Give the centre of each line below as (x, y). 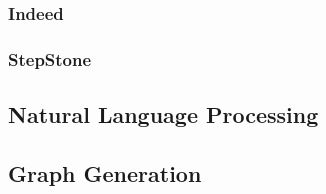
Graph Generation (105, 172)
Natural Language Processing (163, 114)
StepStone (50, 58)
